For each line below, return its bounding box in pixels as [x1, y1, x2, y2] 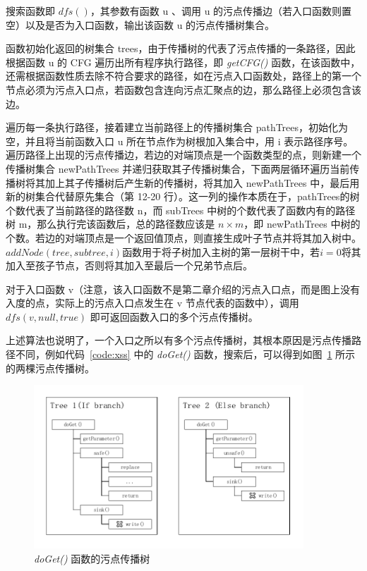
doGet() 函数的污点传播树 [34, 551, 150, 565]
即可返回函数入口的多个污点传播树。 [90, 309, 258, 324]
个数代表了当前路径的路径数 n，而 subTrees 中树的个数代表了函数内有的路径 [6, 202, 356, 217]
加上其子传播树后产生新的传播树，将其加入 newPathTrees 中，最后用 [44, 175, 360, 190]
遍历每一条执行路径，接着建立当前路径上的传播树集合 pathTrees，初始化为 [6, 120, 349, 135]
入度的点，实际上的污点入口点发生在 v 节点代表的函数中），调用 [6, 295, 299, 310]
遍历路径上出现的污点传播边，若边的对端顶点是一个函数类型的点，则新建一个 [6, 147, 361, 162]
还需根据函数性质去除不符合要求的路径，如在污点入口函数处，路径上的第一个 [6, 68, 361, 83]
